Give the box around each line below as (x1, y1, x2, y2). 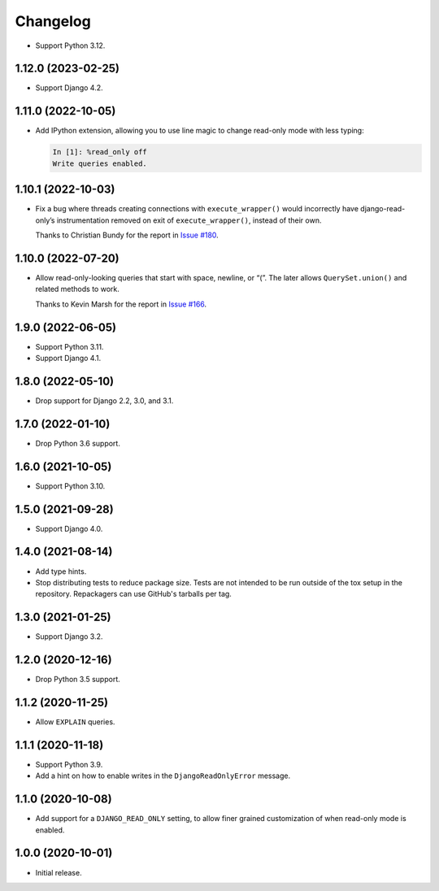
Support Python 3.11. (35, 341, 104, 351)
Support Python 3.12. (35, 41, 106, 50)
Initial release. (35, 867, 82, 877)
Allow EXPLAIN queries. (35, 717, 115, 727)
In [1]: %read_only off (52, 147, 148, 157)
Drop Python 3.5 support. (35, 675, 121, 685)
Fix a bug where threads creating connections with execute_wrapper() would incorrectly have (35, 204, 359, 214)
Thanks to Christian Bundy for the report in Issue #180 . (35, 230, 219, 240)
